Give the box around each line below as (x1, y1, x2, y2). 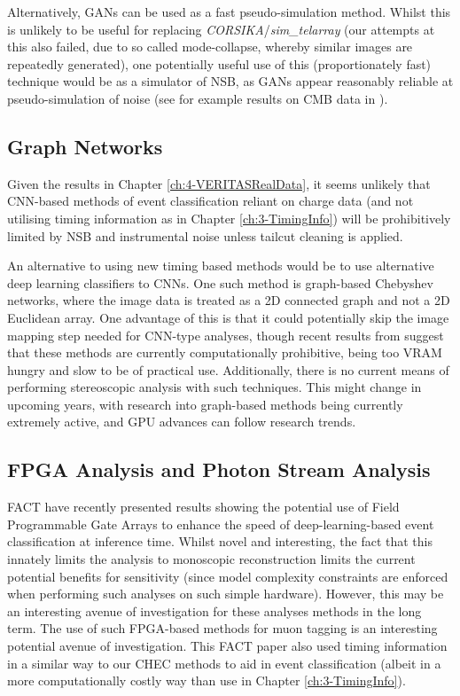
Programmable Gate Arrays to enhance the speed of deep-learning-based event (7, 514, 434, 533)
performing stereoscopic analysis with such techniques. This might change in (7, 378, 422, 396)
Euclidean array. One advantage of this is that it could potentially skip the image (7, 308, 449, 326)
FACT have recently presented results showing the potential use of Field (7, 497, 400, 516)
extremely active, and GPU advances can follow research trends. (7, 412, 356, 431)
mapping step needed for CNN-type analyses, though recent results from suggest (7, 325, 444, 344)
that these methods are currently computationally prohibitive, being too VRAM (7, 343, 442, 362)
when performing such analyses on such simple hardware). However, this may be (7, 584, 444, 603)
